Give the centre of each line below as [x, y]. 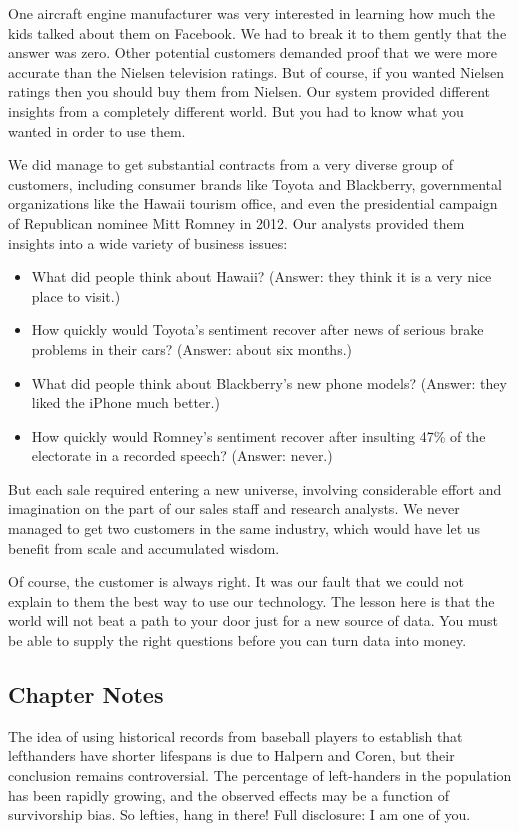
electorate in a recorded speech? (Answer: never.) [182, 455]
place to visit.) [76, 295]
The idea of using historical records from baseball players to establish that [235, 735]
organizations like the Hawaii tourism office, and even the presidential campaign [253, 203]
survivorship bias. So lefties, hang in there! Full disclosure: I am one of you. [239, 814]
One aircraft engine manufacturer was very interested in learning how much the [251, 13]
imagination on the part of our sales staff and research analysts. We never [234, 508]
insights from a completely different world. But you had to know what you [236, 110]
